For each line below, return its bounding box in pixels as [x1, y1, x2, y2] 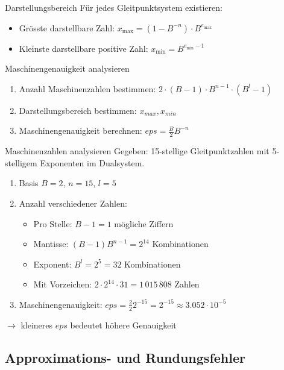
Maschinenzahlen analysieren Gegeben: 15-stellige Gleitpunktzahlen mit [5, 145, 270, 157]
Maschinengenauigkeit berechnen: [19, 124, 142, 137]
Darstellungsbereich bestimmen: [19, 104, 137, 116]
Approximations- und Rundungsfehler [5, 348, 245, 366]
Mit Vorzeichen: [33, 278, 92, 290]
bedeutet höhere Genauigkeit [70, 318, 177, 331]
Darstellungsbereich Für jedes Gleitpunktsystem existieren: [5, 1, 222, 13]
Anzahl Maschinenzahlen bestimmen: [19, 82, 156, 95]
